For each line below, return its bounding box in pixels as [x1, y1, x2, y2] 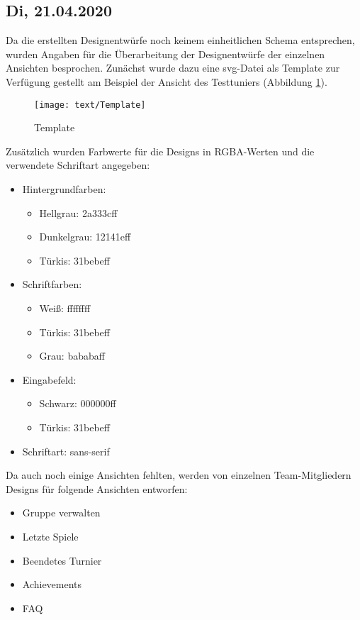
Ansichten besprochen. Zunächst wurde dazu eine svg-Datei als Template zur [6, 60, 340, 75]
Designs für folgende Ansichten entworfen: [6, 481, 188, 496]
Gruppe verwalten [22, 505, 101, 520]
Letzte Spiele [22, 528, 79, 543]
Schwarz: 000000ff [39, 396, 116, 411]
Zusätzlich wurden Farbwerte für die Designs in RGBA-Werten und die [6, 143, 315, 158]
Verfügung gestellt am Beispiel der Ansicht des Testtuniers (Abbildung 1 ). [6, 74, 327, 89]
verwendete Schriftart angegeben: [6, 157, 150, 172]
